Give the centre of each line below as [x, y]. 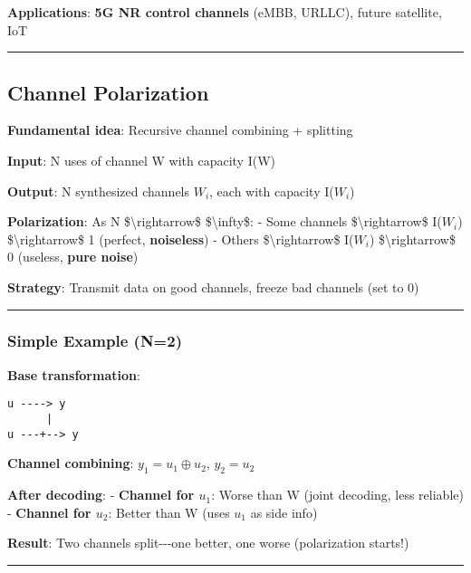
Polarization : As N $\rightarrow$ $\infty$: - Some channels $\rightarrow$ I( [225, 221]
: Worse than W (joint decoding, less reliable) [337, 495]
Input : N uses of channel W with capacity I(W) [142, 160]
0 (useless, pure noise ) [73, 257]
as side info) [284, 512]
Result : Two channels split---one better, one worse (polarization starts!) [208, 543]
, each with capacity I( [272, 191]
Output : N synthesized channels [99, 191]
